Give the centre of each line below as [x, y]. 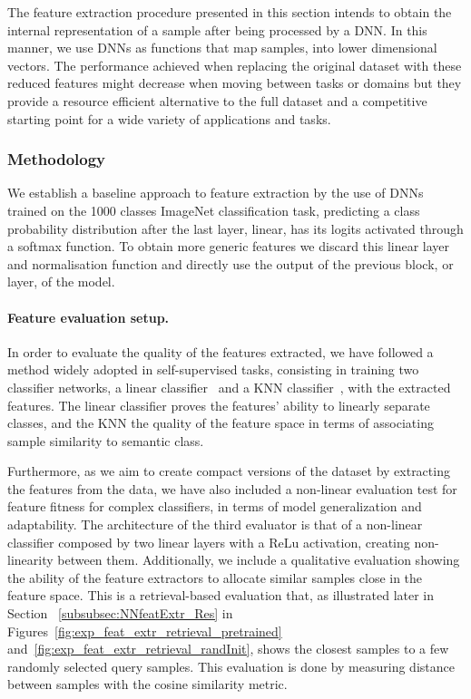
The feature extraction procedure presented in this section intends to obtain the [230, 12]
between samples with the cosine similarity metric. [147, 684]
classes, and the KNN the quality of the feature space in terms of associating [221, 423]
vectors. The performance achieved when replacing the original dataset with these [235, 65]
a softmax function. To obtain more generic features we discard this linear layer [229, 246]
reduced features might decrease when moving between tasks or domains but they [235, 83]
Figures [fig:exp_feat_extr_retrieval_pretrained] [145, 631]
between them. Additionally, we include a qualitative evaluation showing [259, 560]
